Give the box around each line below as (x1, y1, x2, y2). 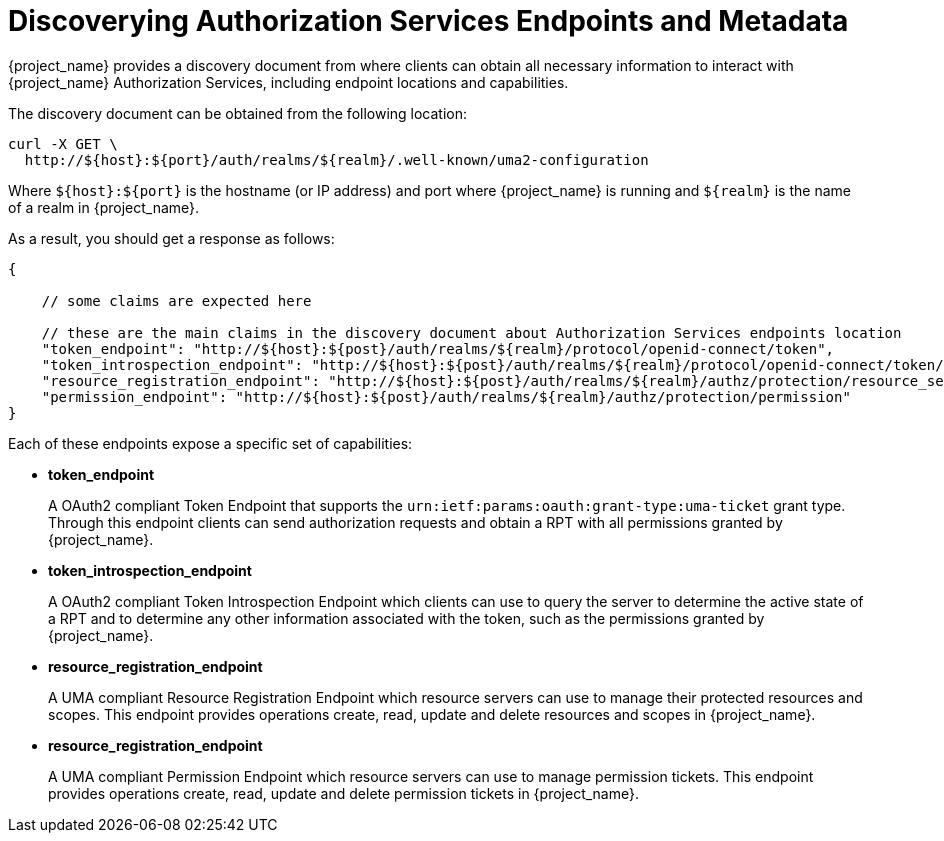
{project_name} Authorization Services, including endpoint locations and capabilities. (8, 73, 569, 91)
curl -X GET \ (8, 135, 118, 152)
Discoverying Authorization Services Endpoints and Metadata (8, 4, 849, 38)
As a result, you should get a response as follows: (8, 229, 335, 247)
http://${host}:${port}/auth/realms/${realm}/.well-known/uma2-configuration (24, 151, 649, 168)
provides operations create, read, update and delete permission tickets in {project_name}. (48, 784, 639, 802)
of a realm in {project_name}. (8, 198, 200, 216)
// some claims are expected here (41, 292, 312, 309)
